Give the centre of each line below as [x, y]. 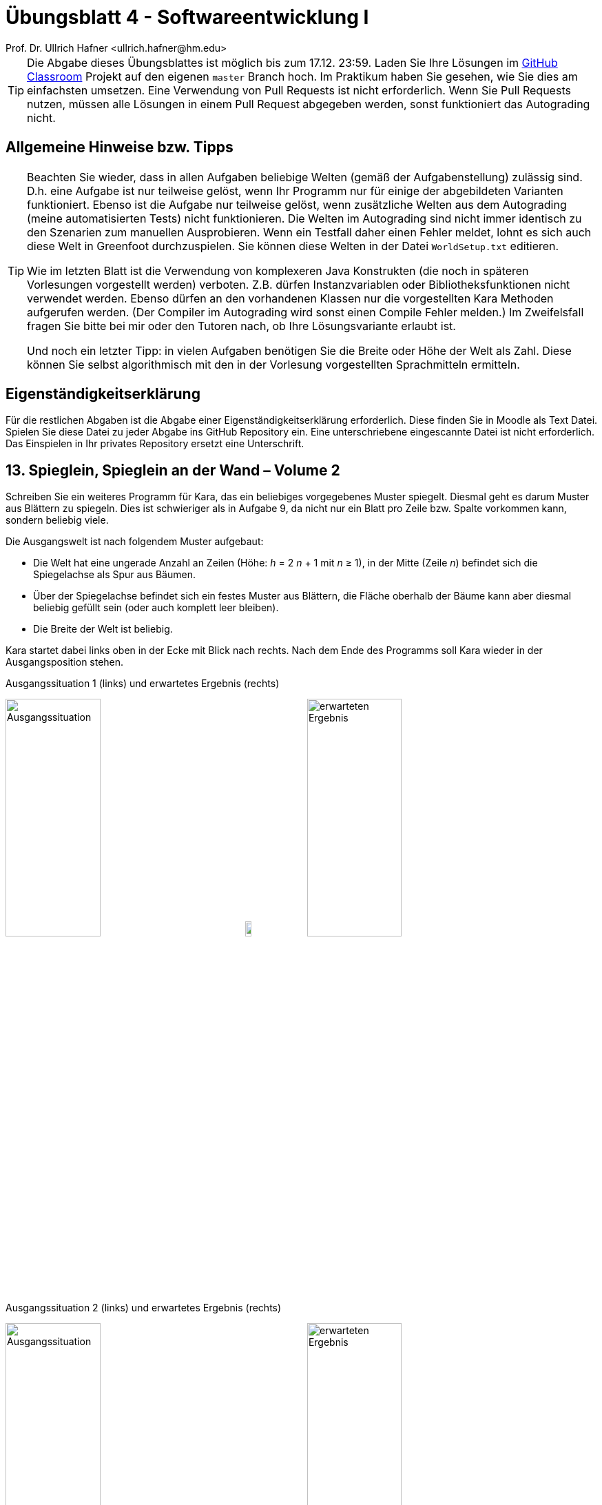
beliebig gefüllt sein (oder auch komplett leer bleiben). [156, 608]
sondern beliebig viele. [57, 520]
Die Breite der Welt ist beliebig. [103, 629]
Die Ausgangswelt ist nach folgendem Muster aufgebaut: [135, 542]
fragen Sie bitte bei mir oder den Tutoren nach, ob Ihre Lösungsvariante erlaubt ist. [241, 326]
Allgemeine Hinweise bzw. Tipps [120, 147]
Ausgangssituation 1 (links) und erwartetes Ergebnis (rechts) [143, 684]
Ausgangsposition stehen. [65, 662]
